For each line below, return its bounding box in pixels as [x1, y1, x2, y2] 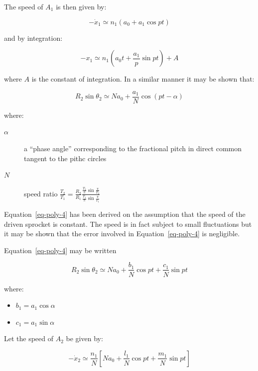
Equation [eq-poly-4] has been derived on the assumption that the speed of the [4, 209, 246, 219]
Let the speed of [4, 333, 54, 344]
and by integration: [4, 32, 63, 43]
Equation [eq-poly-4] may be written [4, 245, 117, 255]
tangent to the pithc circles [24, 153, 107, 163]
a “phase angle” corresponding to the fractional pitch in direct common [24, 143, 242, 154]
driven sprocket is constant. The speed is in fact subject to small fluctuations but [4, 218, 252, 229]
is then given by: [56, 1, 107, 11]
